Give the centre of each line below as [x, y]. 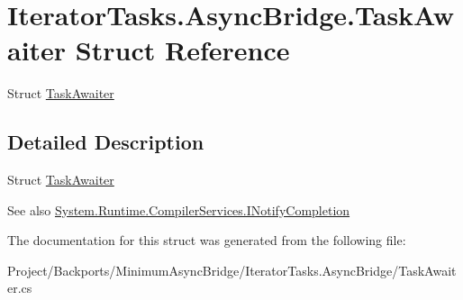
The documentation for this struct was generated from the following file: [207, 240]
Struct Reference [182, 50]
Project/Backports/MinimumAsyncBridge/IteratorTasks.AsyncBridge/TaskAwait [232, 270]
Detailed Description [106, 142]
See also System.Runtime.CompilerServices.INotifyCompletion [179, 209]
